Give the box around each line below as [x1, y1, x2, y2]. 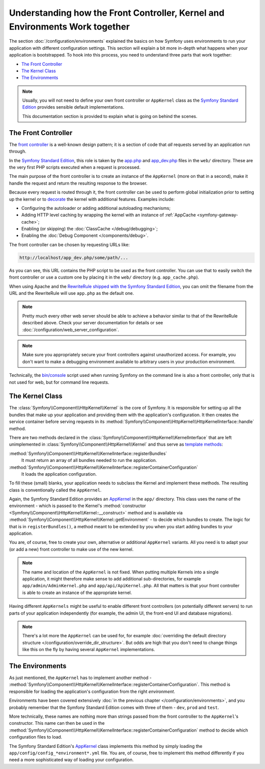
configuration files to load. [9, 734, 62, 740]
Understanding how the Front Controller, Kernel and [9, 7, 225, 18]
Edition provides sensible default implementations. [22, 104, 125, 110]
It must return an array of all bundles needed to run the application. [21, 457, 157, 463]
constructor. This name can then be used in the [9, 720, 105, 726]
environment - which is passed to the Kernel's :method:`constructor [9, 503, 146, 509]
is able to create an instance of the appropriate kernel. [22, 590, 132, 596]
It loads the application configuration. [21, 471, 97, 477]
